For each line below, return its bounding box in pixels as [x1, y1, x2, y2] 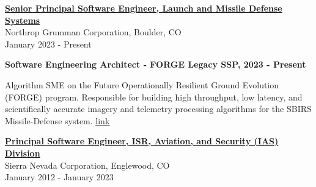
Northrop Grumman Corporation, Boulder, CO [5, 26, 182, 38]
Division [5, 146, 40, 159]
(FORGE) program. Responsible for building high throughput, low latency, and [5, 90, 303, 103]
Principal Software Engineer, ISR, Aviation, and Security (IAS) [5, 135, 279, 147]
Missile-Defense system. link [5, 114, 110, 127]
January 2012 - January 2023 [5, 171, 114, 183]
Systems [5, 13, 40, 26]
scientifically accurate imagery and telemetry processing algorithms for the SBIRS [5, 102, 312, 115]
